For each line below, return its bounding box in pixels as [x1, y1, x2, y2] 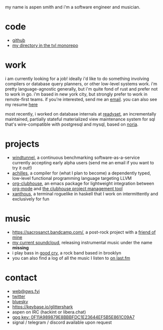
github [12, 37, 25, 43]
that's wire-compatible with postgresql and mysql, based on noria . [5, 121, 139, 127]
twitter [12, 293, 25, 299]
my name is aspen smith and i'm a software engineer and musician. [5, 4, 141, 10]
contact [5, 272, 38, 283]
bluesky [12, 298, 28, 304]
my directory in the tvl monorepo [12, 42, 79, 48]
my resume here [5, 101, 38, 107]
